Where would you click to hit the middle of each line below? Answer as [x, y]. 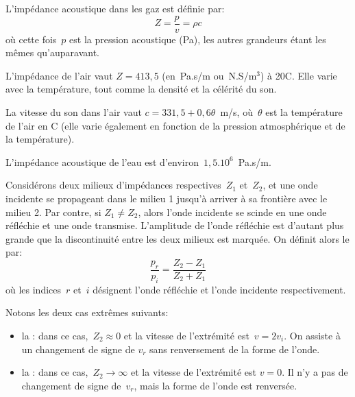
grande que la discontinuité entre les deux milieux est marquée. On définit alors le [177, 238]
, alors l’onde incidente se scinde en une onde [232, 212]
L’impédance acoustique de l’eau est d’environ [102, 161]
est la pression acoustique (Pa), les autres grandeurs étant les [198, 39]
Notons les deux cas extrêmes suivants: [87, 312]
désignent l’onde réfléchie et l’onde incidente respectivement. [219, 289]
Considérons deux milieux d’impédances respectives [113, 185]
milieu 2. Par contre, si [53, 212]
